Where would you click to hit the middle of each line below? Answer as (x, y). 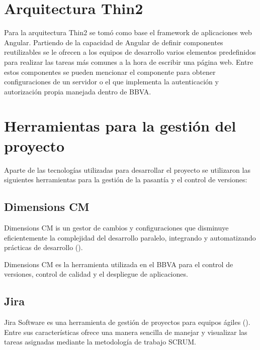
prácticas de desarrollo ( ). (44, 247)
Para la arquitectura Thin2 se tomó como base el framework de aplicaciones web (128, 32)
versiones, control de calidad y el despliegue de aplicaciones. (96, 274)
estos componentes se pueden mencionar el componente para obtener (110, 72)
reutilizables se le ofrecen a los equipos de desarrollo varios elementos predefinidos (130, 52)
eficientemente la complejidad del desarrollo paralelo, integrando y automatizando (130, 237)
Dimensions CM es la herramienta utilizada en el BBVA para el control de (119, 264)
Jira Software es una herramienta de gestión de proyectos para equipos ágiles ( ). (127, 322)
